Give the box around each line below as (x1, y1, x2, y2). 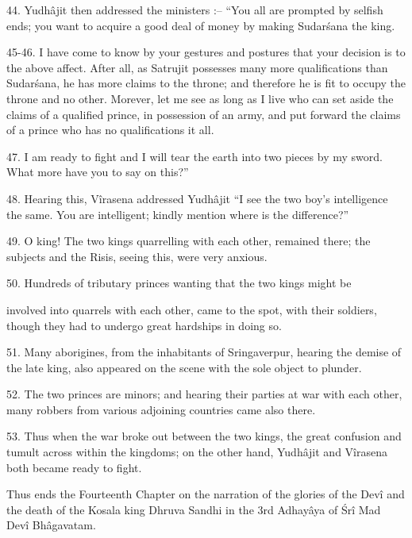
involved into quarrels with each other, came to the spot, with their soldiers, (6, 301, 377, 317)
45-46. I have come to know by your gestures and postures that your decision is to (6, 44, 406, 60)
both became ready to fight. (6, 459, 142, 475)
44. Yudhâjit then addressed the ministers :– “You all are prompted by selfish (6, 2, 383, 17)
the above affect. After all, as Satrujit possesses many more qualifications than (6, 59, 388, 75)
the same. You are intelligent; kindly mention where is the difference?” (6, 206, 349, 222)
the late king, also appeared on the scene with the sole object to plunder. (6, 359, 362, 375)
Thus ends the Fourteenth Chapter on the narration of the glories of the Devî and (6, 486, 405, 502)
